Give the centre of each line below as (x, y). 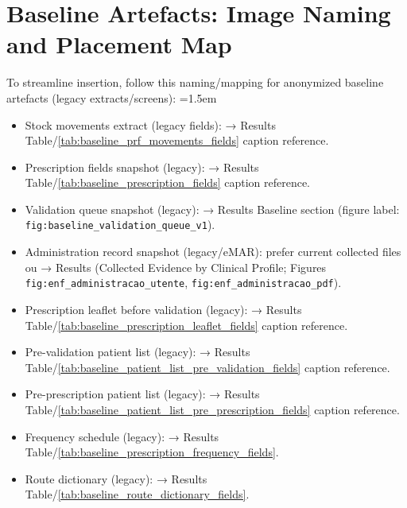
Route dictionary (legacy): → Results (116, 478)
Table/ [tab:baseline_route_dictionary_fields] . (137, 494)
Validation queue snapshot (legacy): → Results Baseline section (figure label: (212, 209)
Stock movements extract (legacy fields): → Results (150, 124)
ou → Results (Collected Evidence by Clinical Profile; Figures (176, 267)
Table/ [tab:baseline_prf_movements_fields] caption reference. (177, 140)
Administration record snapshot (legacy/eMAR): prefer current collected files (213, 252)
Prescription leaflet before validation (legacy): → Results (163, 309)
